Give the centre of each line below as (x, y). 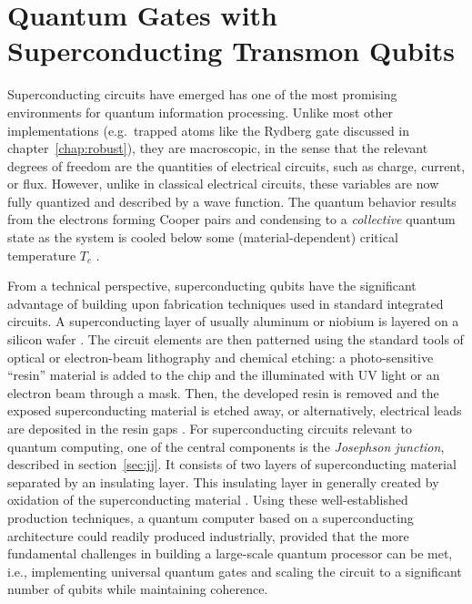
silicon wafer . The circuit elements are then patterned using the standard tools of (236, 339)
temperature (42, 255)
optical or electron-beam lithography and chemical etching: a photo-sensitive (221, 357)
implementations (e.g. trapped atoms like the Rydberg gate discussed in (209, 130)
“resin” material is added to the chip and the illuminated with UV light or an (224, 375)
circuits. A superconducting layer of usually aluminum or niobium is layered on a (233, 321)
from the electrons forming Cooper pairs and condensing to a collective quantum (231, 219)
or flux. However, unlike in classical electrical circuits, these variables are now (223, 184)
